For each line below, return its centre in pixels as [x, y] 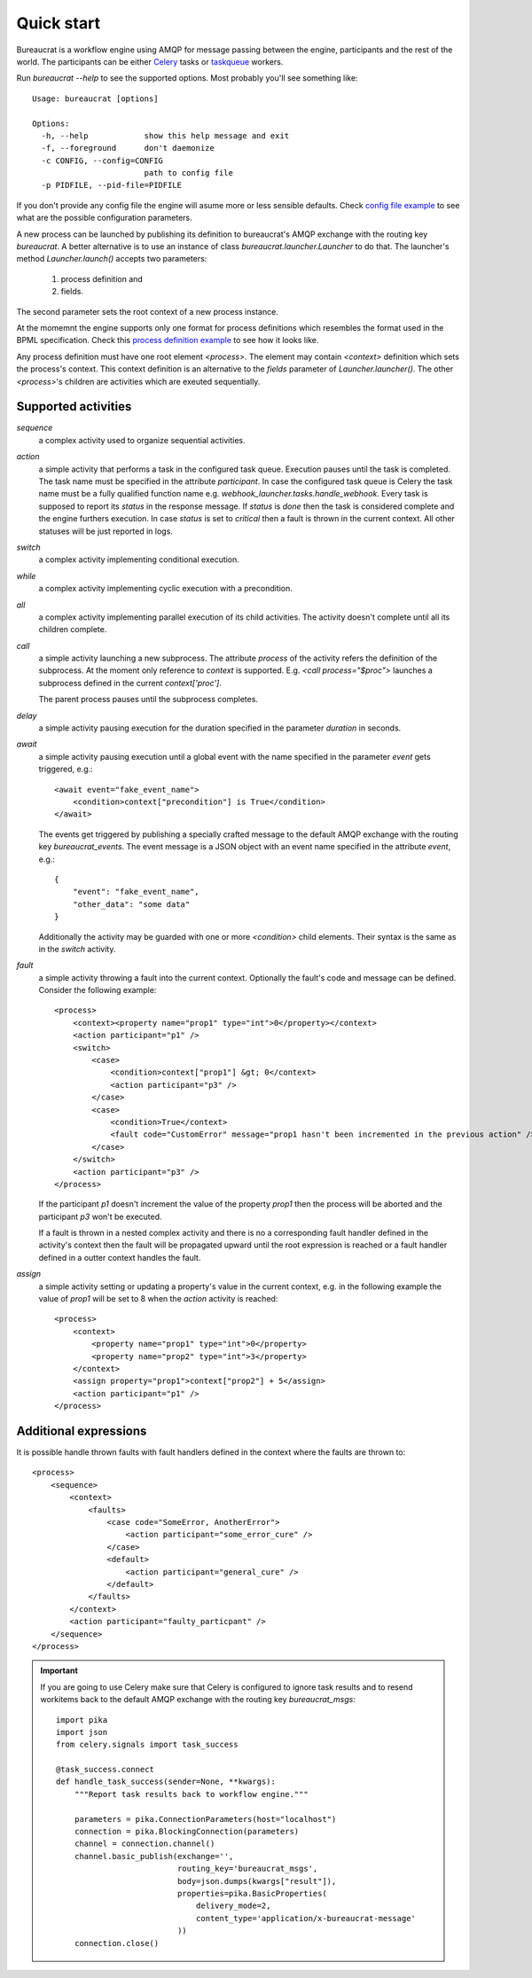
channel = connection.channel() [145, 1844]
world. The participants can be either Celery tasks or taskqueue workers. [150, 61]
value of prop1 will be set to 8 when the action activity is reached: [158, 1299]
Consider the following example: [98, 990]
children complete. [73, 629]
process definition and [102, 278]
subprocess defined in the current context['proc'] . [130, 683]
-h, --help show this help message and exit [165, 136]
